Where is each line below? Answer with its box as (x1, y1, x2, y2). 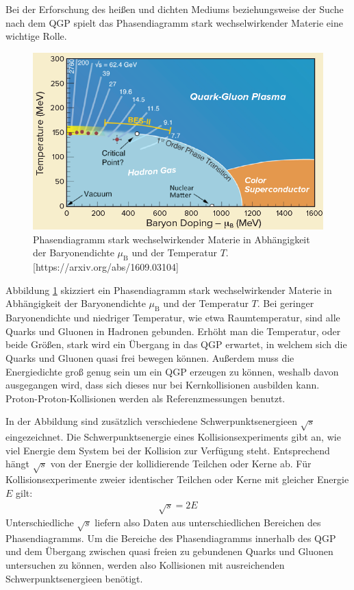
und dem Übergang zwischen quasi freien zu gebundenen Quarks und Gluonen (5, 544, 333, 558)
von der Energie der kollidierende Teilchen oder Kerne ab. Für (50, 456, 312, 471)
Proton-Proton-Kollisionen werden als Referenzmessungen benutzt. (5, 391, 286, 405)
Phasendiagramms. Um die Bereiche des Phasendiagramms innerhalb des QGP (5, 530, 336, 545)
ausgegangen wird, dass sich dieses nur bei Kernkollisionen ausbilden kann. (5, 378, 320, 392)
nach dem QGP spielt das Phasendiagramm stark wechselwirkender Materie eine (5, 15, 343, 29)
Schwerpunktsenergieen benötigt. (5, 571, 143, 585)
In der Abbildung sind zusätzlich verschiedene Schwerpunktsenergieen (5, 414, 297, 428)
